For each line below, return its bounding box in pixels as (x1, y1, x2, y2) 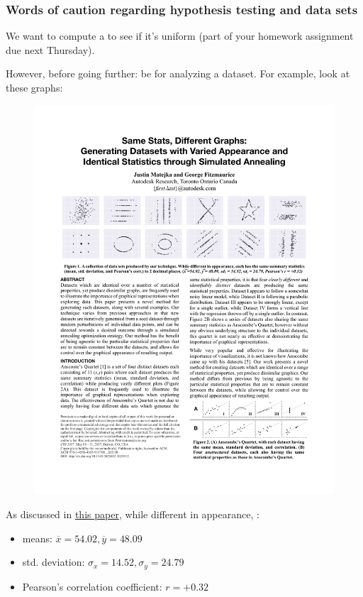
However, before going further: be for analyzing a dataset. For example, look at (6, 66, 350, 81)
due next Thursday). (6, 42, 95, 57)
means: (22, 530, 52, 545)
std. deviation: (22, 554, 85, 569)
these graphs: (6, 80, 63, 94)
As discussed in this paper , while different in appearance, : (6, 507, 259, 522)
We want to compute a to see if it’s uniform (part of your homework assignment (6, 28, 354, 43)
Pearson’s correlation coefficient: (22, 579, 162, 593)
